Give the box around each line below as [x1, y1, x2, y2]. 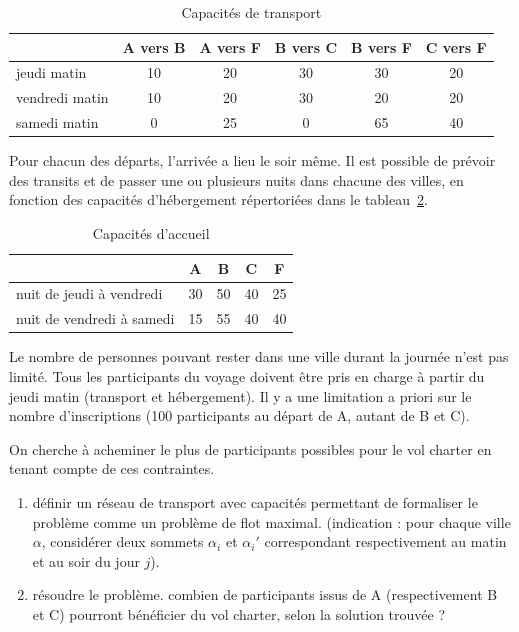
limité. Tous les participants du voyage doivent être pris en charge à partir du [9, 365, 485, 386]
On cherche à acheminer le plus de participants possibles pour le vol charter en [9, 438, 492, 459]
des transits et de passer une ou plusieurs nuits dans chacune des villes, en [9, 169, 464, 190]
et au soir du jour [32, 550, 140, 571]
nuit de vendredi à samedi [16, 308, 175, 329]
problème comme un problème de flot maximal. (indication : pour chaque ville [32, 511, 511, 532]
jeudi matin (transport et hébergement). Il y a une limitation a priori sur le [9, 385, 472, 406]
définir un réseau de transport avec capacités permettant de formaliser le [32, 491, 478, 512]
